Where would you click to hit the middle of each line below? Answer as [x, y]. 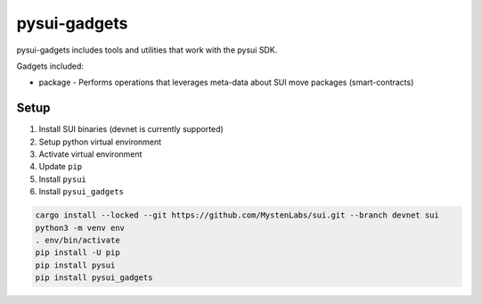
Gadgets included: [50, 66]
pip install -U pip [77, 253]
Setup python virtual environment [100, 142]
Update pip [61, 167]
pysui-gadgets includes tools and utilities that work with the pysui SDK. [147, 50]
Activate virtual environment [90, 154]
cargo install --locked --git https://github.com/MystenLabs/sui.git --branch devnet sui [237, 215]
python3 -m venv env [80, 228]
